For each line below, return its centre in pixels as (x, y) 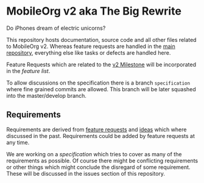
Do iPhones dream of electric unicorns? (56, 28)
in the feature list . (28, 71)
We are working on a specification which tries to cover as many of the (94, 154)
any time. (18, 142)
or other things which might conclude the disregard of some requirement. (98, 167)
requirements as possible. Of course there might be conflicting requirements (102, 161)
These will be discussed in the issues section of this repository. (86, 173)
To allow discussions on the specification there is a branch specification (98, 83)
